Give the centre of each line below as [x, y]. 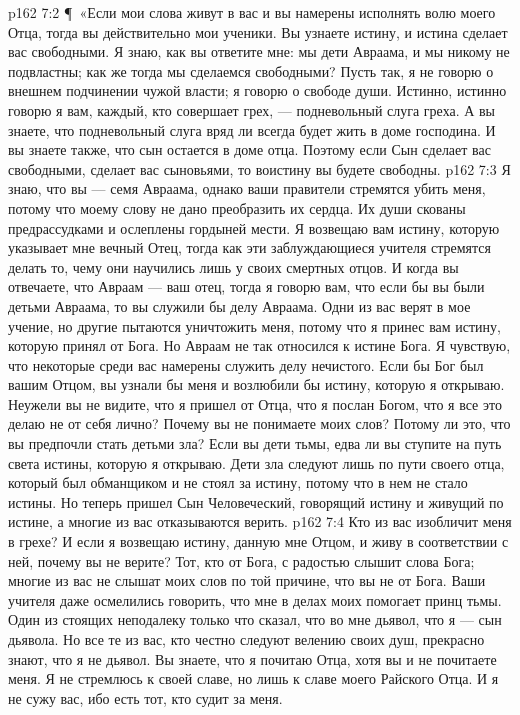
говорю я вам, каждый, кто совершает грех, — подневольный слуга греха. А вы [252, 109]
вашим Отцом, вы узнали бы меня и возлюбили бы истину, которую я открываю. [256, 384]
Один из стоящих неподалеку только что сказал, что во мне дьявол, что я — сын [255, 619]
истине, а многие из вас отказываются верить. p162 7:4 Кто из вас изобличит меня [260, 521]
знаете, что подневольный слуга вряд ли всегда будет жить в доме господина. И [252, 129]
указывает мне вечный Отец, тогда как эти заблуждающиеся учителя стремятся [249, 247]
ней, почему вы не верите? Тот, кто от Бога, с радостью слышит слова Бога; [241, 560]
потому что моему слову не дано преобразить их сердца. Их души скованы [237, 207]
